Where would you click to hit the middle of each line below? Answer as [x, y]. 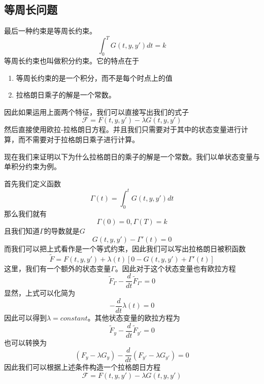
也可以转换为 [25, 342]
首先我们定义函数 [32, 183]
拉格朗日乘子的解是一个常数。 [66, 95]
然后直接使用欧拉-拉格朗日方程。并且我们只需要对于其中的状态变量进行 [123, 129]
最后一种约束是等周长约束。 [50, 31]
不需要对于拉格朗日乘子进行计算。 [82, 139]
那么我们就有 [25, 213]
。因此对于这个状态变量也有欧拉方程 [175, 268]
